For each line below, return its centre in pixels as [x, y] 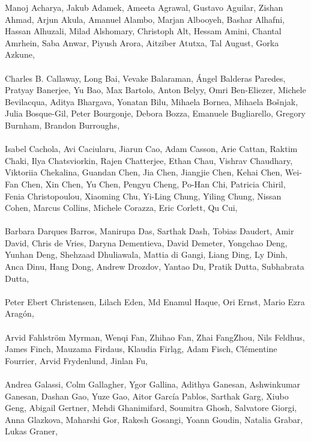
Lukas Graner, [31, 431]
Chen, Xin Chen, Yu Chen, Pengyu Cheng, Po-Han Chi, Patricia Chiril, [153, 184]
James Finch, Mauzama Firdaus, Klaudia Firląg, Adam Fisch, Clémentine [141, 349]
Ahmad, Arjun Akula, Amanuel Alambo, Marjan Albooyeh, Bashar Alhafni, [145, 19]
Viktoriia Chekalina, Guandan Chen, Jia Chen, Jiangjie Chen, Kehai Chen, [144, 172]
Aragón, [20, 313]
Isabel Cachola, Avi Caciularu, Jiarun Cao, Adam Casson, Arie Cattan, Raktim [151, 149]
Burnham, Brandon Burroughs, [62, 125]
